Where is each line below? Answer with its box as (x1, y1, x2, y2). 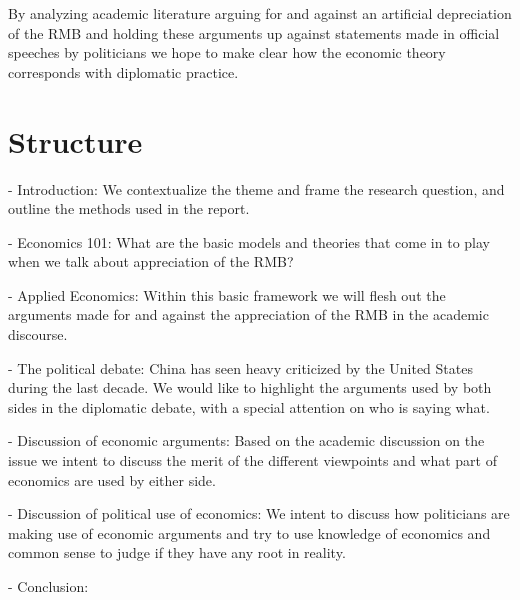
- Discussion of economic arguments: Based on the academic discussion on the (8, 430, 485, 451)
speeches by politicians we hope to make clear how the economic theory (8, 42, 446, 63)
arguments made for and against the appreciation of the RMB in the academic (8, 304, 489, 325)
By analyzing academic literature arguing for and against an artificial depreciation (8, 3, 512, 23)
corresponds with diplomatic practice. (8, 61, 239, 82)
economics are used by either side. (8, 469, 216, 490)
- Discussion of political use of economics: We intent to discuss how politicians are (8, 503, 510, 524)
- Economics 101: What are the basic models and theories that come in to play (8, 231, 490, 252)
